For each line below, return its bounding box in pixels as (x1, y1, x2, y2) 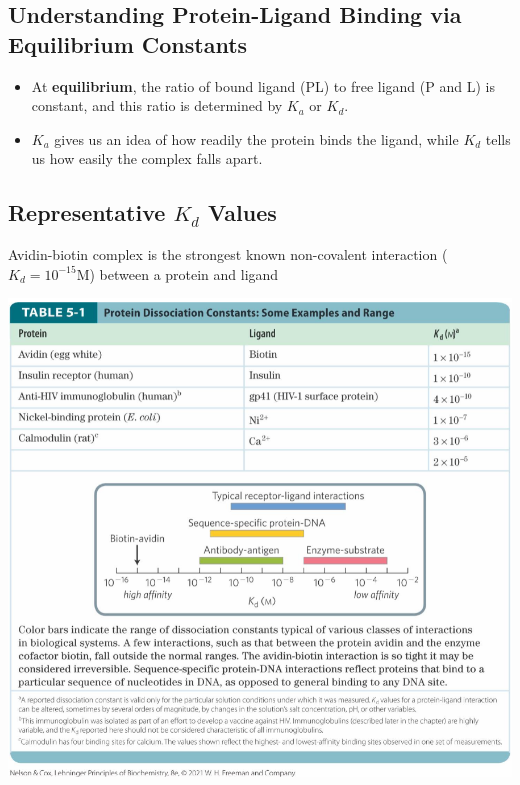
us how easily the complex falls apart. (31, 148, 263, 169)
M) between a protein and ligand (76, 263, 279, 284)
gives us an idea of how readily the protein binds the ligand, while (54, 128, 459, 149)
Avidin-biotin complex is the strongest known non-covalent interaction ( (8, 244, 448, 265)
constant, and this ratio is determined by (31, 95, 283, 116)
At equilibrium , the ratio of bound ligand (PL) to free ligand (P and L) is (31, 75, 495, 96)
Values (208, 197, 277, 228)
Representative (8, 197, 166, 228)
